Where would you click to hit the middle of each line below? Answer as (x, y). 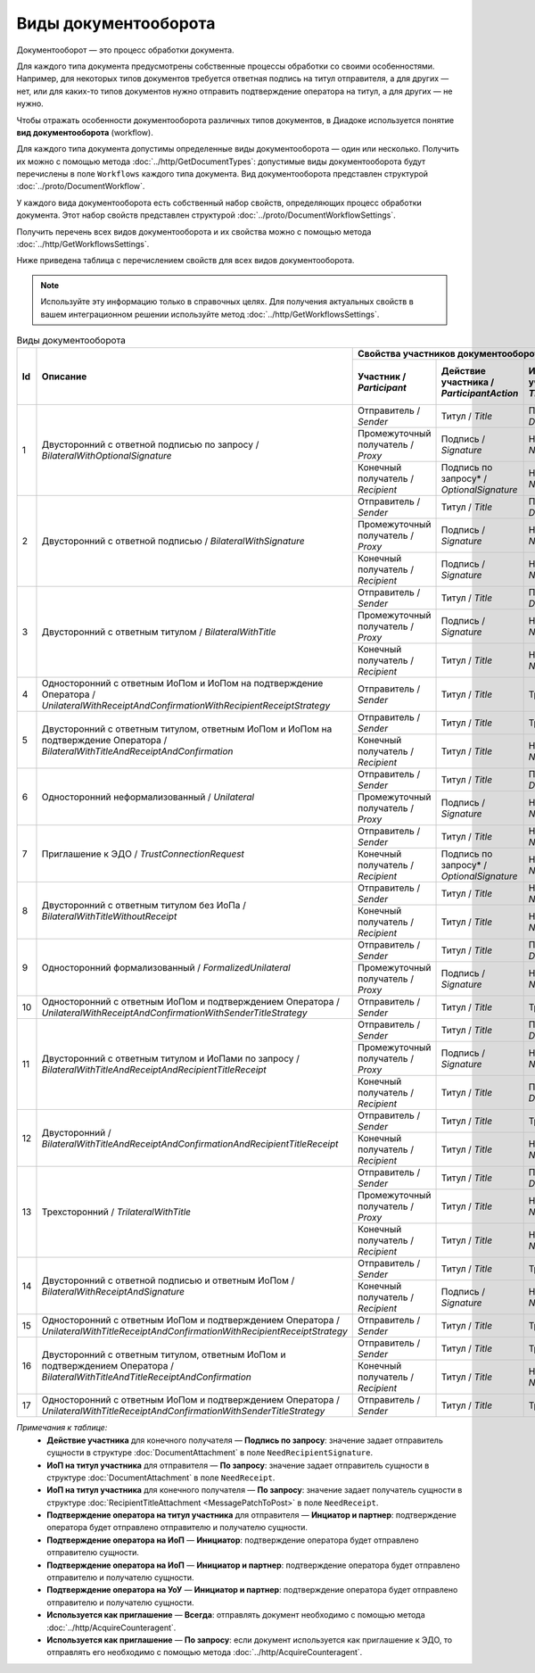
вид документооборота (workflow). (85, 132)
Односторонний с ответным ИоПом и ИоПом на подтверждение (182, 683)
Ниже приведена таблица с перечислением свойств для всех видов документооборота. (185, 261)
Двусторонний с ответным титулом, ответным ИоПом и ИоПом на (187, 729)
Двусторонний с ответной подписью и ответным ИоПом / (168, 1280)
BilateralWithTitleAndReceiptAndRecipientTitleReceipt (154, 1070)
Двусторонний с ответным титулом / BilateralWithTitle (159, 632)
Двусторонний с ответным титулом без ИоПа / (144, 905)
